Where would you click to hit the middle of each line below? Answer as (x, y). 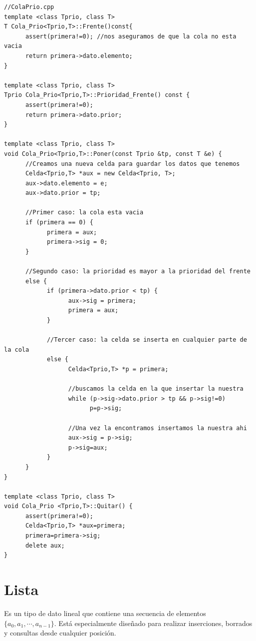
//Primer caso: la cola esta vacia (84, 213)
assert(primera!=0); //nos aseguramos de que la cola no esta (131, 36)
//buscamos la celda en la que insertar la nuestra (156, 389)
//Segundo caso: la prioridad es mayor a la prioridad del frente (138, 272)
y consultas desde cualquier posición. (60, 633)
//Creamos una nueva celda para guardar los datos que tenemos (132, 164)
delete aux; (45, 545)
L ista (21, 589)
